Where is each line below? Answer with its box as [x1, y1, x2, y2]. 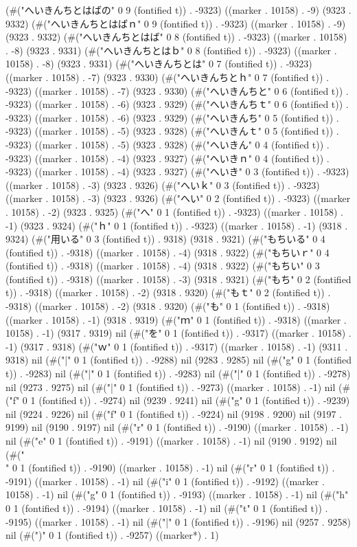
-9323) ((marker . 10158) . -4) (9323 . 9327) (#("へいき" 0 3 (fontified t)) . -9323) [5, 164, 349, 179]
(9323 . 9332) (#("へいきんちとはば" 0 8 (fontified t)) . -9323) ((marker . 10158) [5, 30, 347, 44]
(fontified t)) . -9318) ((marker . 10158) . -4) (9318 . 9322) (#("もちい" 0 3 [5, 258, 320, 273]
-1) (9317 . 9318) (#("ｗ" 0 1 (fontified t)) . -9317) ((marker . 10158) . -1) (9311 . [5, 339, 348, 353]
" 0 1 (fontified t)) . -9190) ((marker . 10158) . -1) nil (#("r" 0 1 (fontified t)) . [5, 460, 335, 475]
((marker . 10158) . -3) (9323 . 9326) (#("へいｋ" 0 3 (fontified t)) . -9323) [5, 177, 320, 192]
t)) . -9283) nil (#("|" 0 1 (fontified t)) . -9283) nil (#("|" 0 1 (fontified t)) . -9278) [5, 366, 351, 381]
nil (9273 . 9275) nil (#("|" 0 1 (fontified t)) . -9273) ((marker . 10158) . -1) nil [5, 379, 336, 394]
